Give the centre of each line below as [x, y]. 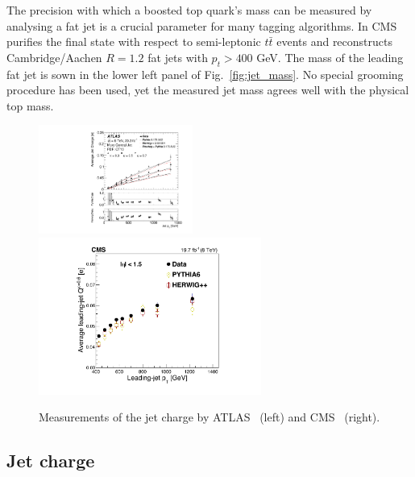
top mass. [30, 105]
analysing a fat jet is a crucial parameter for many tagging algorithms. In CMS [202, 25]
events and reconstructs [335, 41]
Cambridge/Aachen [54, 57]
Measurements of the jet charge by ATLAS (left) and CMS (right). [210, 417]
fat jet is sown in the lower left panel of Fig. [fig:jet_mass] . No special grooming [205, 74]
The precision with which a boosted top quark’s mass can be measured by [189, 10]
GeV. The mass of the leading [330, 57]
